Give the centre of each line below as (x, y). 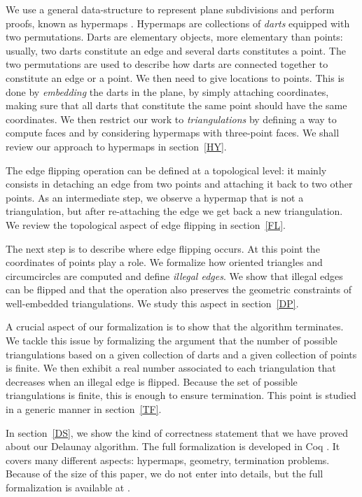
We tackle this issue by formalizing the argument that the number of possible (172, 341)
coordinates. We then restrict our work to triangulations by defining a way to (171, 119)
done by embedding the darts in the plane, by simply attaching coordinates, (167, 91)
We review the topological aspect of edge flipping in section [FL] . (146, 224)
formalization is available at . (68, 487)
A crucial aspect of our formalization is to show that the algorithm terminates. (175, 327)
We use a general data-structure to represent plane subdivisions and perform (170, 9)
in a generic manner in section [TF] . (84, 409)
